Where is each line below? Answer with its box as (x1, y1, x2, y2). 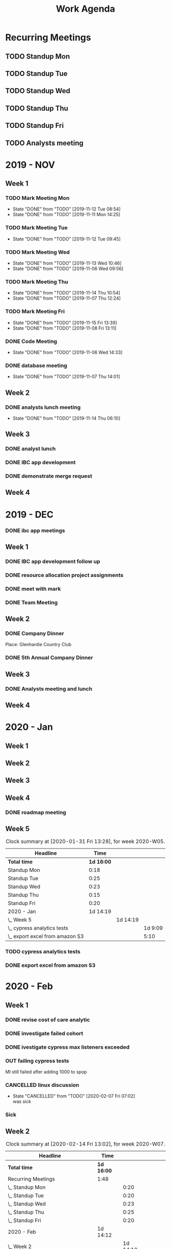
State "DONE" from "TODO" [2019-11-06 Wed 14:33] (12, 349, 123, 355)
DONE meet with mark (5, 585, 61, 592)
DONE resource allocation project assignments (5, 571, 124, 578)
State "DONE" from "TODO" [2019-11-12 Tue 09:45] (12, 235, 121, 242)
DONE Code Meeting (5, 337, 58, 344)
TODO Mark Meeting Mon (5, 195, 70, 202)
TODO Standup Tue (5, 69, 68, 78)
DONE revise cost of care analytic (5, 1016, 90, 1023)
